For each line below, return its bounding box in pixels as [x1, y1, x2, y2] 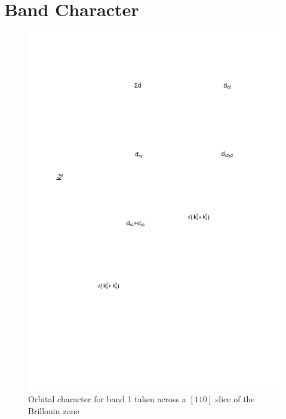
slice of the [215, 393, 255, 405]
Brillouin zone [28, 405, 79, 417]
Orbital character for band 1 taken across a [28, 393, 186, 405]
